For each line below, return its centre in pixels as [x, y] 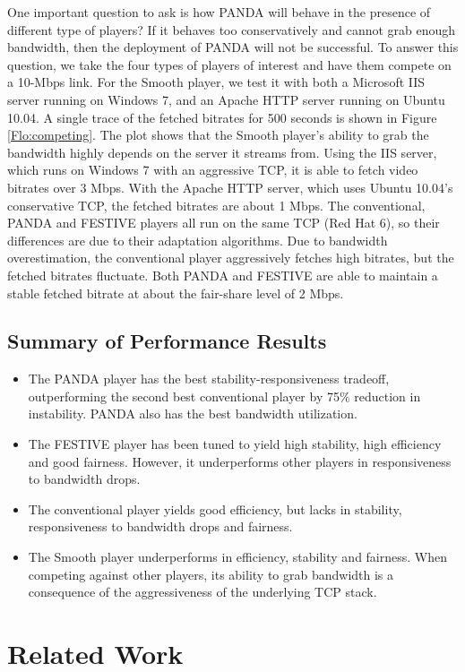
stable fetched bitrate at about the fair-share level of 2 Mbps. [176, 293]
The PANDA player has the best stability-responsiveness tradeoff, [209, 379]
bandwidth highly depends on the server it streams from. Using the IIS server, [222, 152]
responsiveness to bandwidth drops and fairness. [160, 526]
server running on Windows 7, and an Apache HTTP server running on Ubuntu [226, 99]
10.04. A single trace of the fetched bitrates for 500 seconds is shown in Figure [222, 117]
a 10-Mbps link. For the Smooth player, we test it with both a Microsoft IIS [216, 82]
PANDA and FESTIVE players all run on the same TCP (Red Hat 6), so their [224, 223]
